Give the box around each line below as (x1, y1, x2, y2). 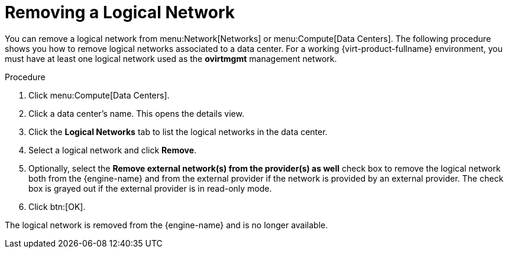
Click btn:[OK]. (28, 201, 86, 212)
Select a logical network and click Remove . (28, 144, 197, 155)
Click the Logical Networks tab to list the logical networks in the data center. (28, 126, 328, 137)
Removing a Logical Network (5, 2, 235, 22)
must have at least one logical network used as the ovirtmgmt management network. (5, 53, 337, 64)
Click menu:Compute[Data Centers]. (28, 90, 170, 100)
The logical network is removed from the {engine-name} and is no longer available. (5, 219, 328, 230)
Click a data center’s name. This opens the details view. (28, 108, 244, 119)
